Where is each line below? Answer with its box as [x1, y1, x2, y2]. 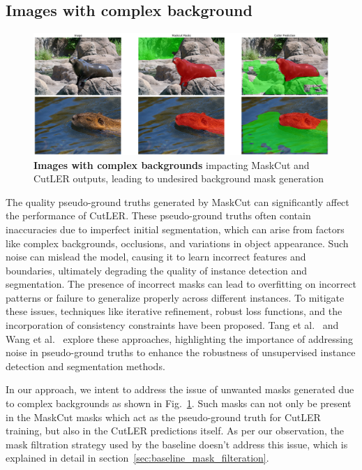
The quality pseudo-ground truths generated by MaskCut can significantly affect [6, 194, 349, 209]
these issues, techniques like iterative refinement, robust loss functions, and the [6, 304, 342, 318]
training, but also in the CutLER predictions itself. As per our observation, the [6, 423, 344, 438]
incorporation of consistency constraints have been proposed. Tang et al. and [6, 318, 339, 332]
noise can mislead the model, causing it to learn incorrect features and [6, 249, 306, 264]
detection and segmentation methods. [6, 358, 165, 373]
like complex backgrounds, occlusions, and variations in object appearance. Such [6, 235, 349, 250]
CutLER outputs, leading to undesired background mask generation [33, 171, 324, 186]
